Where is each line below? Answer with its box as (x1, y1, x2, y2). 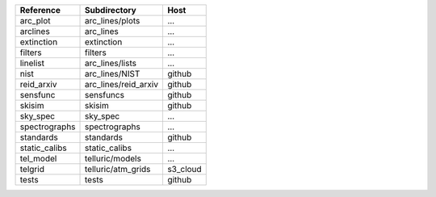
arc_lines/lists (85, 57, 137, 69)
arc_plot (19, 15, 51, 26)
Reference (19, 5, 61, 15)
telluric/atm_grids (85, 164, 151, 174)
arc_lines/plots (85, 15, 140, 26)
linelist (19, 57, 44, 69)
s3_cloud (166, 164, 202, 174)
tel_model (19, 153, 57, 164)
